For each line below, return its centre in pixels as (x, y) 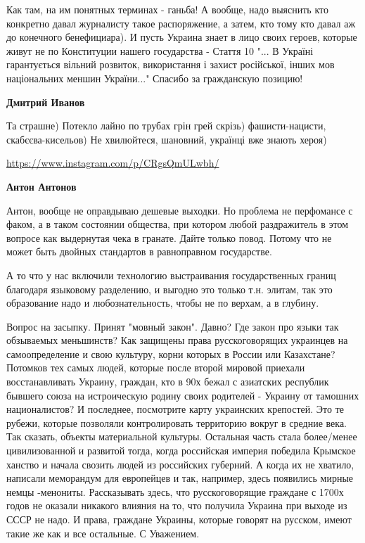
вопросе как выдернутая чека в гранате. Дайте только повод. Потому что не (169, 237)
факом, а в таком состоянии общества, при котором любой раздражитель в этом (178, 224)
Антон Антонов (41, 186)
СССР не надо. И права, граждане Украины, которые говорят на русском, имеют (179, 519)
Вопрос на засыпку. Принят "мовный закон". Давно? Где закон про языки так (173, 326)
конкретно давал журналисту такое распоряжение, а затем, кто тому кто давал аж (181, 23)
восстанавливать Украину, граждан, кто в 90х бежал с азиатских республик (168, 382)
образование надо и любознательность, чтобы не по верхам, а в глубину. (163, 303)
